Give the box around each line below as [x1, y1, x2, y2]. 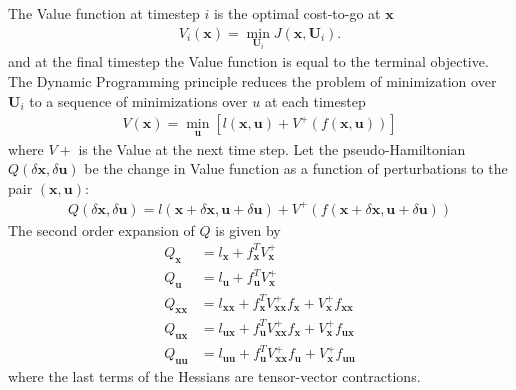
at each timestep [264, 90, 366, 111]
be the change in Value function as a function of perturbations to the [84, 158, 508, 179]
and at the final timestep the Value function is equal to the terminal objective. [8, 51, 489, 72]
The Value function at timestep [8, 3, 200, 23]
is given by [215, 219, 281, 240]
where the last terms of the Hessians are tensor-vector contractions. [8, 366, 421, 387]
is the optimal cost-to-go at [213, 3, 381, 23]
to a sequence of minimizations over [29, 90, 248, 111]
